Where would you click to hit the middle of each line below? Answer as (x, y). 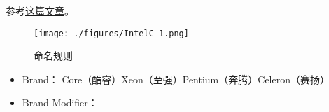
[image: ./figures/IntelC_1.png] (111, 33)
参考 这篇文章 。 (40, 10)
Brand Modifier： (60, 103)
